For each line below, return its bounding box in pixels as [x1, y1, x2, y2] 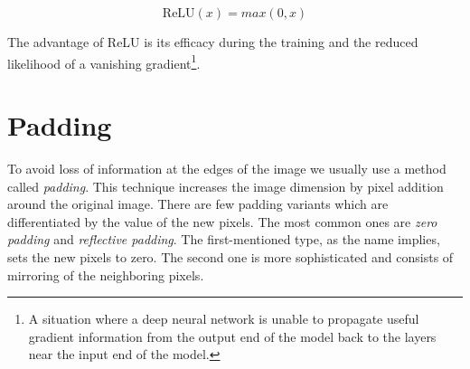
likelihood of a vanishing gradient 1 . [7, 51, 201, 72]
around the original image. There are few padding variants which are [7, 194, 389, 213]
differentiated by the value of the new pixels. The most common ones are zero [7, 212, 437, 231]
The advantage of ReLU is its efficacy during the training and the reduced [7, 33, 418, 51]
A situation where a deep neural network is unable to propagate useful [28, 309, 419, 328]
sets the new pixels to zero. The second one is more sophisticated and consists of [7, 247, 454, 266]
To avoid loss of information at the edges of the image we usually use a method [7, 158, 446, 177]
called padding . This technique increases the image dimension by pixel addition [7, 176, 444, 195]
